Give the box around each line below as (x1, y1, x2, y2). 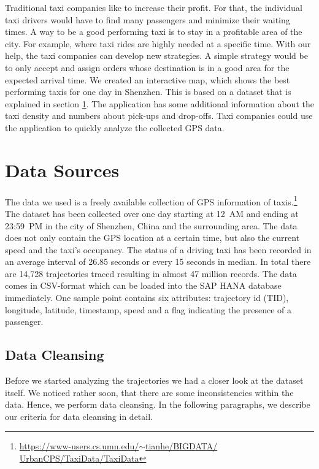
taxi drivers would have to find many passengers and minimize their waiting (5, 13, 290, 26)
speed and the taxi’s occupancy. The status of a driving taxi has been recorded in (5, 243, 312, 256)
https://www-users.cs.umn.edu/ (19, 440, 139, 452)
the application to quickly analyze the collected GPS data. (5, 121, 225, 134)
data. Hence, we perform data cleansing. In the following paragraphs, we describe (5, 398, 310, 411)
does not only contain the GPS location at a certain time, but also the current (5, 231, 300, 244)
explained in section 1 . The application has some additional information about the (5, 97, 314, 110)
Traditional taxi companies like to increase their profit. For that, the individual (5, 1, 302, 13)
